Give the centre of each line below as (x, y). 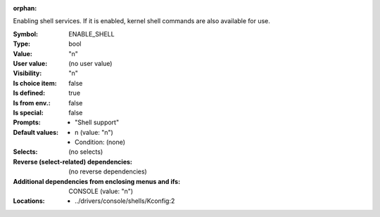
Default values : (36, 132)
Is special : (28, 112)
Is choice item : (35, 83)
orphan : (25, 8)
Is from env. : (32, 103)
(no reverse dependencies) (108, 171)
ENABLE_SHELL (92, 34)
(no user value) (90, 63)
